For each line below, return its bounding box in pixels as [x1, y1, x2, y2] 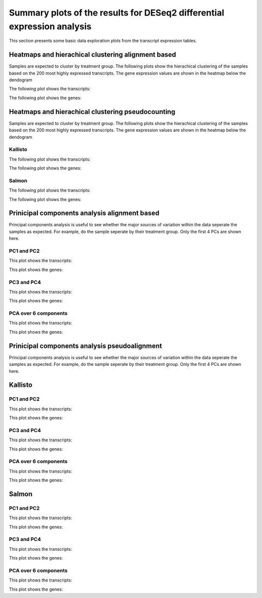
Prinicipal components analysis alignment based [9, 209, 160, 217]
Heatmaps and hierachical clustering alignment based [9, 51, 177, 59]
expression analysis [9, 21, 92, 32]
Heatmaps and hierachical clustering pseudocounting [9, 108, 176, 116]
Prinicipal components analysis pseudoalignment [9, 342, 162, 350]
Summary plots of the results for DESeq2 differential [9, 7, 224, 18]
